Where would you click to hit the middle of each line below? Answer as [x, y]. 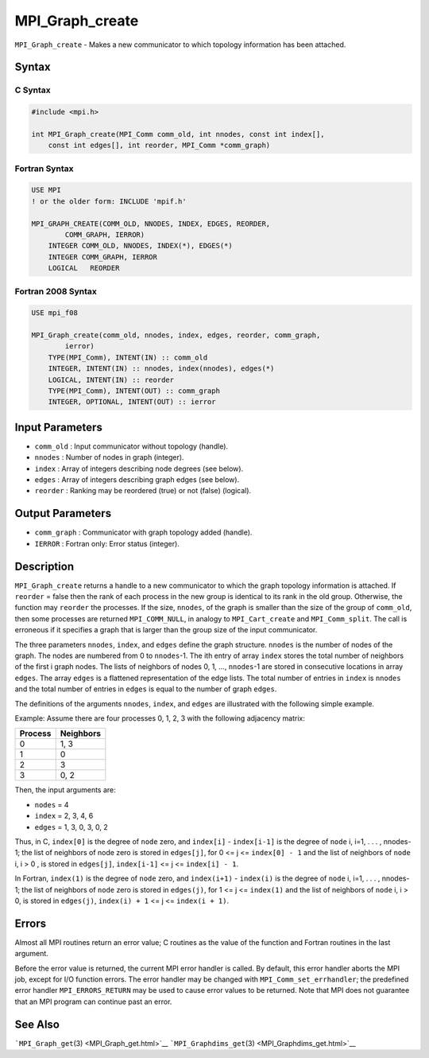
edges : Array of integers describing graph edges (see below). [137, 480]
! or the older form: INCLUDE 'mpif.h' [109, 201]
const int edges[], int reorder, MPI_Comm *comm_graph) [159, 146]
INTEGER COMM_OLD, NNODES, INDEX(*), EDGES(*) [141, 246]
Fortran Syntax [44, 169]
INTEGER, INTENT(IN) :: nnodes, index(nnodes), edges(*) [161, 369]
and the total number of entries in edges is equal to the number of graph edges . [146, 689]
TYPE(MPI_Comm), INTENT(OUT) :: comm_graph [134, 391]
